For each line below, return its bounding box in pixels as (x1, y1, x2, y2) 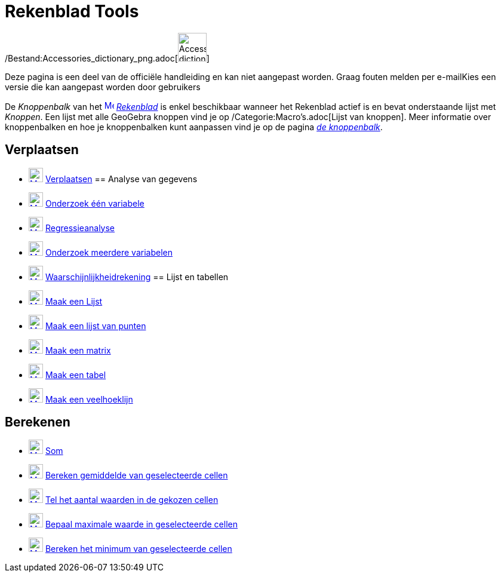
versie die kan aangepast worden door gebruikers (5, 81, 201, 92)
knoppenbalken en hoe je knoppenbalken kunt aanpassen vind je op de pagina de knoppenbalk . (5, 121, 383, 132)
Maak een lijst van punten (45, 320, 146, 331)
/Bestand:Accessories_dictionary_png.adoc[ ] (5, 53, 210, 63)
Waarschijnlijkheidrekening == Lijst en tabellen (45, 271, 229, 282)
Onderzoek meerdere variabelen (45, 247, 173, 257)
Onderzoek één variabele (45, 198, 145, 208)
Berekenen (5, 415, 70, 430)
